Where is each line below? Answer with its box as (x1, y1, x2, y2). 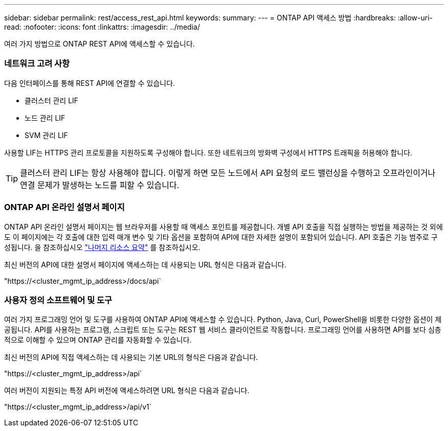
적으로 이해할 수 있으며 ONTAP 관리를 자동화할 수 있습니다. (4, 335, 192, 345)
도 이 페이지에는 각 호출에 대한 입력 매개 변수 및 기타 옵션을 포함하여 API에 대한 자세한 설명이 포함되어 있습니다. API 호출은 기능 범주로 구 (4, 232, 438, 241)
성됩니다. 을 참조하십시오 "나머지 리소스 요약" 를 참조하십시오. (4, 242, 200, 252)
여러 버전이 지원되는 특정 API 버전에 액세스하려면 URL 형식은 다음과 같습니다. (4, 386, 250, 395)
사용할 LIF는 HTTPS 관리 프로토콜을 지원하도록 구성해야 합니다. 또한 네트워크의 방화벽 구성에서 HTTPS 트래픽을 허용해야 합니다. (4, 148, 413, 157)
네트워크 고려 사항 (4, 58, 70, 69)
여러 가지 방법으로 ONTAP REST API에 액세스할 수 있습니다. (4, 39, 195, 48)
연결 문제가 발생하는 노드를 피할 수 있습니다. (20, 179, 180, 190)
